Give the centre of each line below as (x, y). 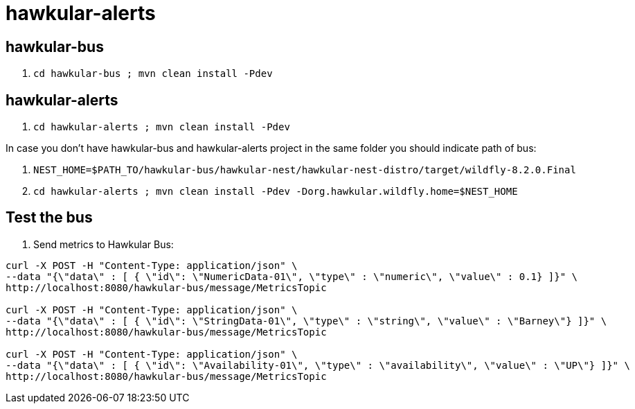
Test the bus (49, 218)
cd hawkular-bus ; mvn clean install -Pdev (153, 74)
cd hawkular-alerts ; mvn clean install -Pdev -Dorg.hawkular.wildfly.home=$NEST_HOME (276, 192)
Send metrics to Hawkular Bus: (104, 244)
